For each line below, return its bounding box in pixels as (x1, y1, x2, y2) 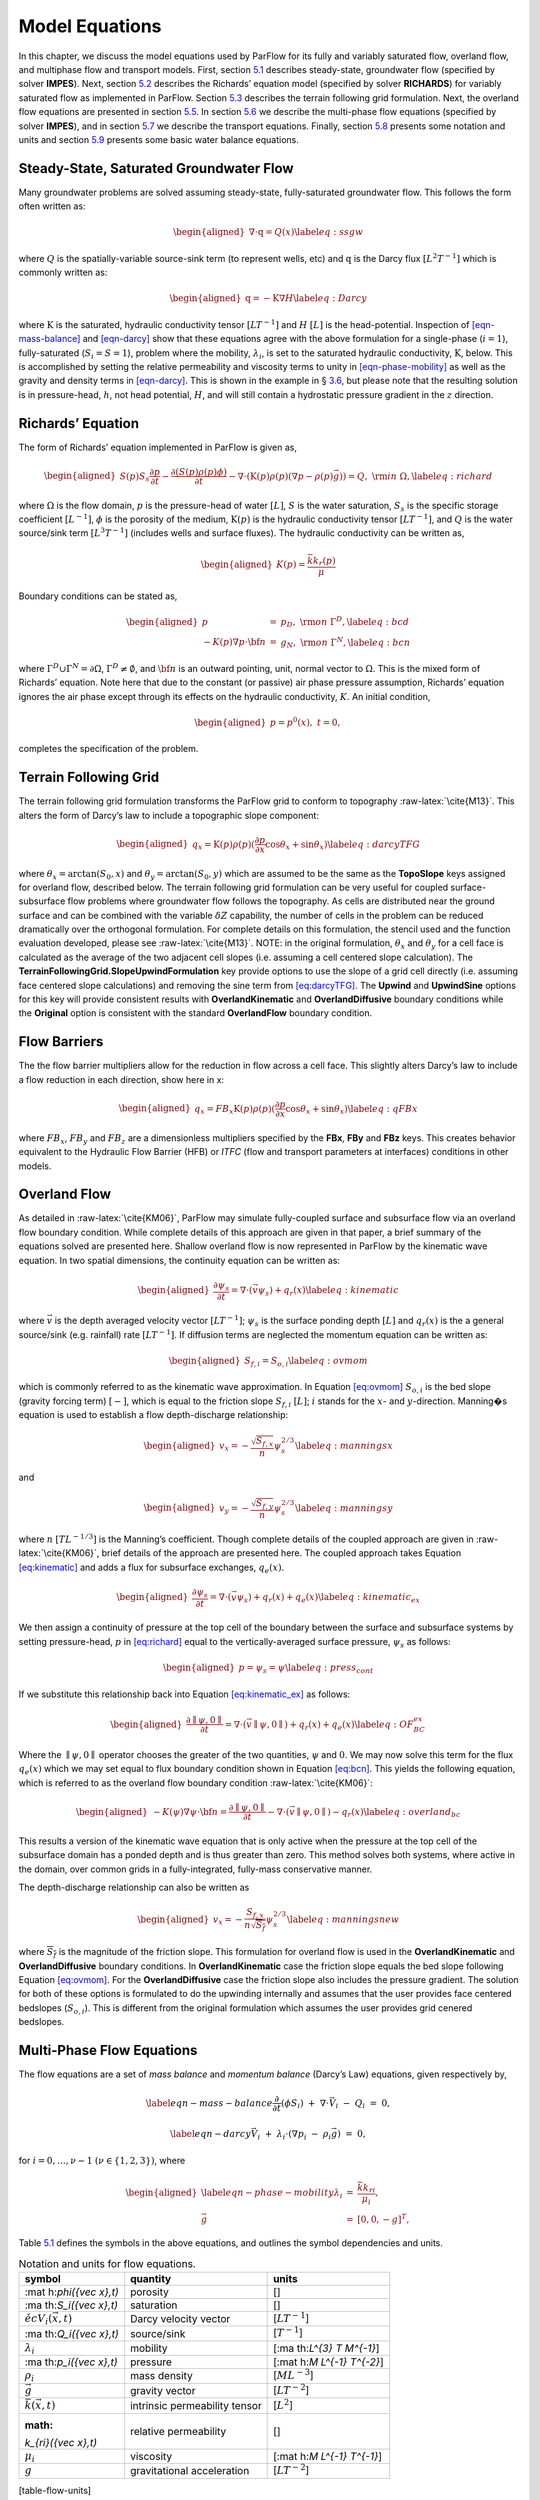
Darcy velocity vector (130, 2312, 231, 2326)
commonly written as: (18, 266, 108, 279)
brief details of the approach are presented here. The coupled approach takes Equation (101, 1547, 462, 1559)
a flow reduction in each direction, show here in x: (18, 1073, 225, 1085)
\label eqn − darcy (170, 2128, 252, 2139)
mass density (130, 2369, 194, 2383)
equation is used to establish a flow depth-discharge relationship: (18, 1409, 289, 1421)
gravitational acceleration (130, 2464, 250, 2478)
